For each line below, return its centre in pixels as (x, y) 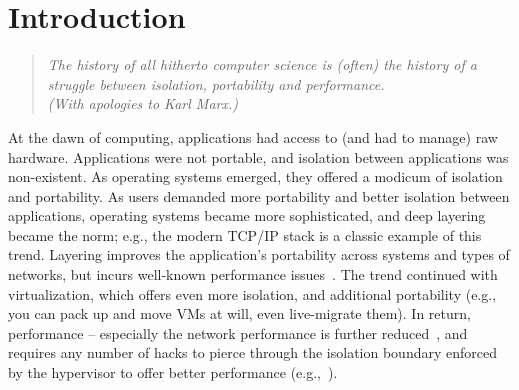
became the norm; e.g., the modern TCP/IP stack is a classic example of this (245, 234)
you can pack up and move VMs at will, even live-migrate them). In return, (239, 313)
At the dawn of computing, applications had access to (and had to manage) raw (253, 136)
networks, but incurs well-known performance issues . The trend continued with (253, 274)
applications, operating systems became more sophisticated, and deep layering (247, 215)
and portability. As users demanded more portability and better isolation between (259, 195)
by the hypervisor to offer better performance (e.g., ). (173, 372)
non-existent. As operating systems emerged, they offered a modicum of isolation (255, 176)
